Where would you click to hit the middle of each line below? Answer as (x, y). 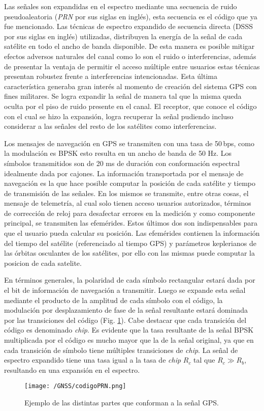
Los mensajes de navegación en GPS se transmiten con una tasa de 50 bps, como (129, 143)
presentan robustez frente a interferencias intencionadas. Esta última (111, 76)
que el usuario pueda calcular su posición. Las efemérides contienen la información (132, 233)
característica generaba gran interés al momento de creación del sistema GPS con (130, 86)
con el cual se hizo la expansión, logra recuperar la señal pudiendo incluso (119, 116)
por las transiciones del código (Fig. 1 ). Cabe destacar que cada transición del (125, 320)
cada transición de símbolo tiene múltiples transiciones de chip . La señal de (121, 350)
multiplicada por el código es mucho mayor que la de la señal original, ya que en (129, 340)
